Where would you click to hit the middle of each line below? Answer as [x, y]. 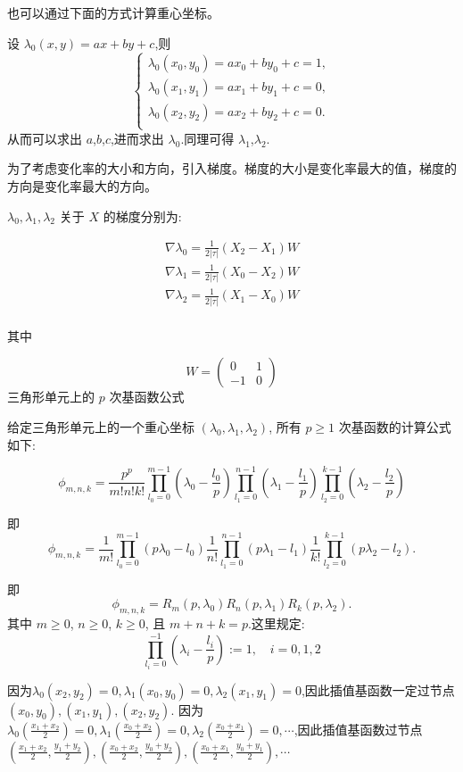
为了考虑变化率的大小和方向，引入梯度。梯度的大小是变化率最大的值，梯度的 [232, 168]
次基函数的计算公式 [395, 426]
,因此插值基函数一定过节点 [378, 689]
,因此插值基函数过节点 [358, 729]
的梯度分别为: [142, 216]
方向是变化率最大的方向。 [82, 185]
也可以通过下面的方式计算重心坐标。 [113, 12]
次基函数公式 [147, 397]
